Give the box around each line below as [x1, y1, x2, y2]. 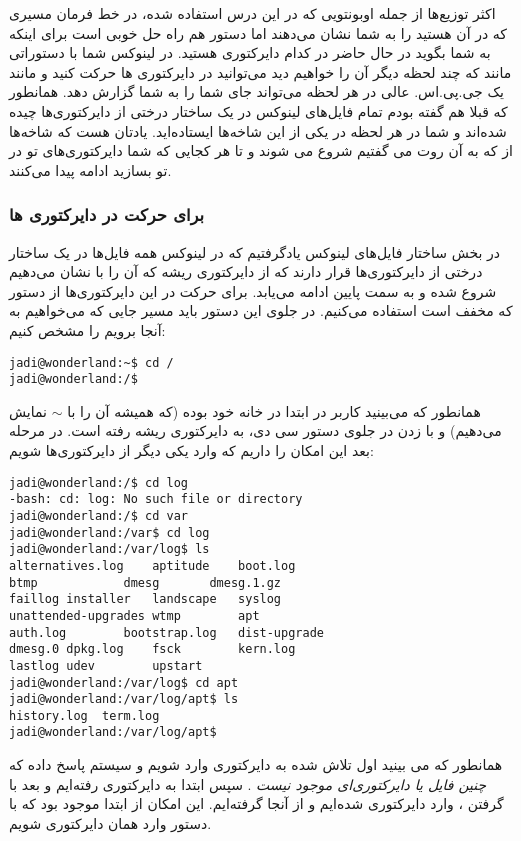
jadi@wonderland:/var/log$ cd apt [9, 675, 239, 690]
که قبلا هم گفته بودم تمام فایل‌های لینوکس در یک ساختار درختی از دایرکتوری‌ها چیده [9, 100, 508, 121]
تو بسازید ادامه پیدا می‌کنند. [9, 159, 172, 180]
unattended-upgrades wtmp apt [9, 608, 260, 623]
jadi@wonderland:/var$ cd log [9, 525, 210, 540]
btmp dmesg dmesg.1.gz [9, 575, 282, 590]
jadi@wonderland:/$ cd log [9, 475, 188, 490]
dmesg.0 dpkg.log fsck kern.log [9, 642, 296, 657]
